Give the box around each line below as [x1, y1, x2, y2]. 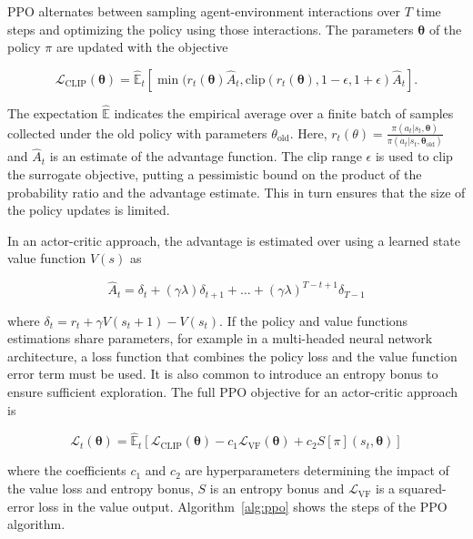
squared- [398, 479, 447, 498]
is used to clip [375, 147, 453, 166]
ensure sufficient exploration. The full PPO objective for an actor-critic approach [7, 382, 458, 402]
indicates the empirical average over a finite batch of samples [114, 104, 454, 122]
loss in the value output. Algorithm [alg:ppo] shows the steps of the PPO [38, 496, 448, 515]
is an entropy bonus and [209, 479, 345, 498]
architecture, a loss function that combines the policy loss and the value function [7, 346, 458, 365]
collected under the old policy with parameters [7, 123, 267, 142]
